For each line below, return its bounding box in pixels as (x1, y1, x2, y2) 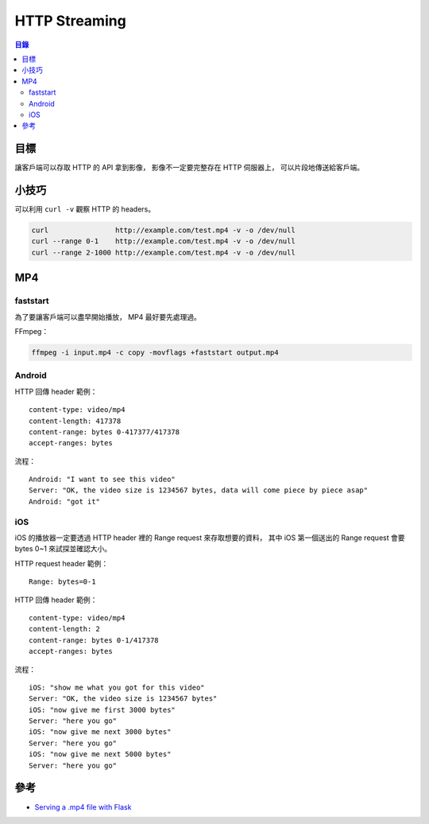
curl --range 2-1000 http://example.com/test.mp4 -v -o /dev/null (31, 247, 296, 257)
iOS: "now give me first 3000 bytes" (29, 705, 176, 714)
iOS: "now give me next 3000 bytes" (29, 728, 172, 737)
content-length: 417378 (29, 416, 122, 426)
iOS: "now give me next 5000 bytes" (29, 750, 172, 759)
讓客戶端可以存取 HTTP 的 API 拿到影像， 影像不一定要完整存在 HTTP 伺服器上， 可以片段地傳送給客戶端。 (14, 163, 365, 173)
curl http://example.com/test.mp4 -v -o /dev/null (31, 226, 296, 235)
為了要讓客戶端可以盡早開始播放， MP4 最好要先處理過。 (14, 312, 202, 321)
